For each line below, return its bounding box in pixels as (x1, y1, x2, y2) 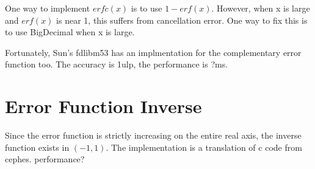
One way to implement (5, 2, 90, 14)
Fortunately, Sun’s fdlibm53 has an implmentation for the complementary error (5, 46, 302, 58)
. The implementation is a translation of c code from (106, 140, 302, 153)
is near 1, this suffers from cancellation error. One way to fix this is (56, 13, 308, 26)
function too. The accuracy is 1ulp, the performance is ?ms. (5, 58, 228, 71)
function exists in (5, 140, 70, 153)
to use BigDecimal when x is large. (5, 26, 135, 38)
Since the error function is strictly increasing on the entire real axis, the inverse (5, 129, 302, 142)
